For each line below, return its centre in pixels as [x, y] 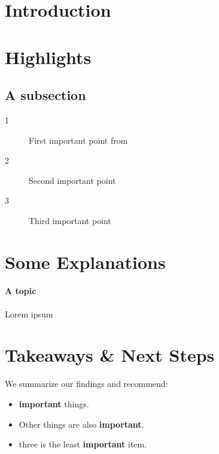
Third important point [70, 220]
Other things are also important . [81, 424]
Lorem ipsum [29, 314]
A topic [21, 291]
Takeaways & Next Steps [110, 355]
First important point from [78, 140]
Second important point [72, 180]
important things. [54, 404]
